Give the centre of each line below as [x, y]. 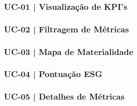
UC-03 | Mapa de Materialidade [69, 51]
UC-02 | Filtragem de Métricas [67, 29]
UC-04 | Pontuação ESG [53, 74]
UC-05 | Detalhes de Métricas [64, 96]
